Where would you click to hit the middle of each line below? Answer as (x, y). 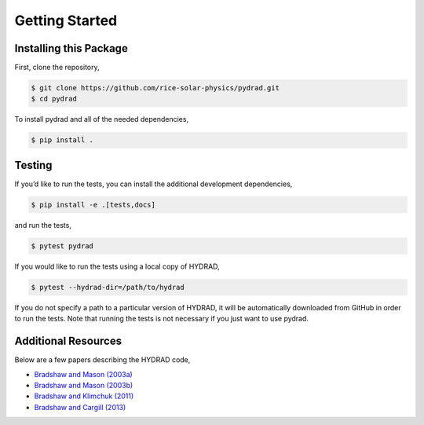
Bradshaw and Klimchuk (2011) (84, 396)
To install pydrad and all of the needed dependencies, (101, 119)
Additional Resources (68, 341)
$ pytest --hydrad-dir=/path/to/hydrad (108, 287)
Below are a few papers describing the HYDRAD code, (102, 360)
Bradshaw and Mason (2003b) (84, 385)
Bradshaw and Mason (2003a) (83, 374)
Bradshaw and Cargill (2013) (80, 407)
